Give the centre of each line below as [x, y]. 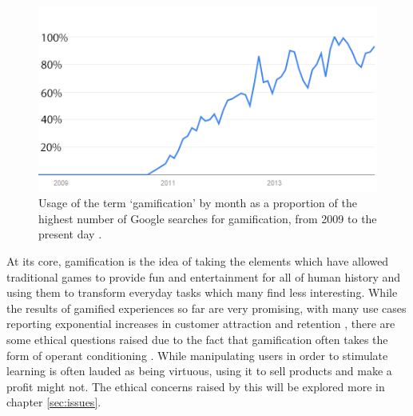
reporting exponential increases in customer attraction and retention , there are [201, 324]
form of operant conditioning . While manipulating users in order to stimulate [197, 355]
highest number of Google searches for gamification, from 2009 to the [208, 218]
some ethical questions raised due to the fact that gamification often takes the [197, 339]
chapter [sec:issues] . [54, 402]
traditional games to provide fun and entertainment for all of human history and [204, 276]
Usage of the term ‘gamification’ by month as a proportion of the [198, 203]
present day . [70, 234]
